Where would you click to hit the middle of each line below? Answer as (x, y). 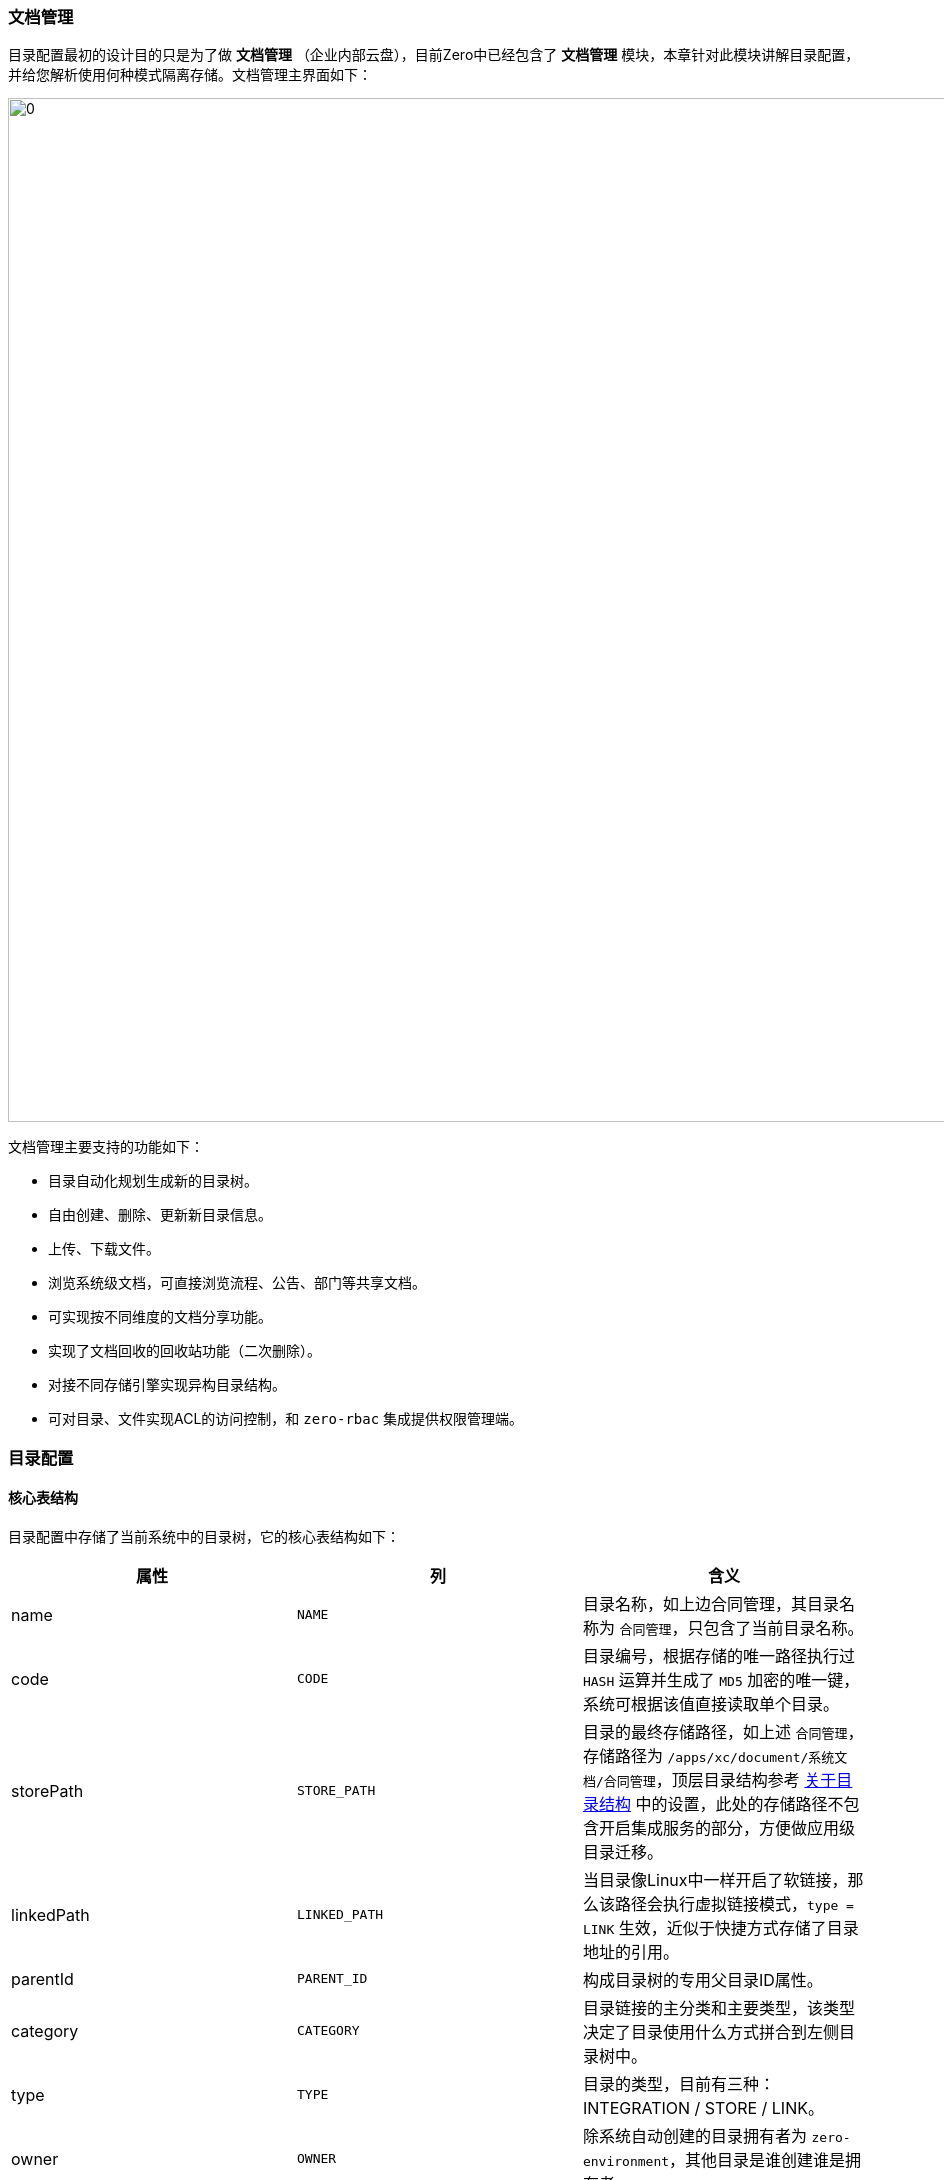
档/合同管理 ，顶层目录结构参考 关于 (709, 1779)
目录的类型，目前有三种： (678, 2083)
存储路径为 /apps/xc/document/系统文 (715, 1755)
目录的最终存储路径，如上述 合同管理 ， (723, 1731)
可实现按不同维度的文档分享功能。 (160, 1317)
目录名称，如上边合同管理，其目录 (710, 1603)
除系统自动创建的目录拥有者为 (694, 2135)
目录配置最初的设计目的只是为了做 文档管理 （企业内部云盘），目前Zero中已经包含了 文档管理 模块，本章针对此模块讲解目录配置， (434, 55)
